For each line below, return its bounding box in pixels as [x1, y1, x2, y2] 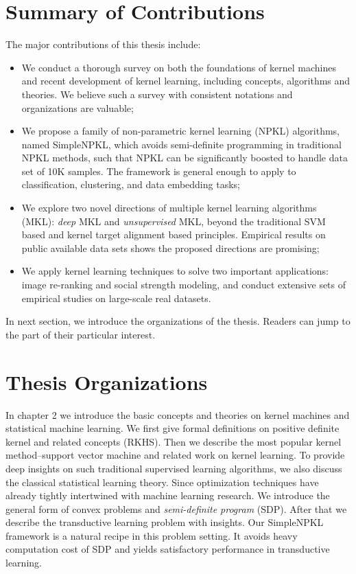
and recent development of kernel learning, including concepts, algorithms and [21, 73, 351, 88]
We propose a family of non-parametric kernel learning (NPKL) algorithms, [21, 124, 340, 138]
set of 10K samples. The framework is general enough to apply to [21, 163, 296, 178]
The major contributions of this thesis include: [5, 37, 201, 51]
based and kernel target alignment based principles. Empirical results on [21, 227, 326, 242]
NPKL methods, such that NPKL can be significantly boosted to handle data [21, 150, 348, 165]
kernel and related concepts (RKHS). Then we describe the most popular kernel [5, 434, 342, 448]
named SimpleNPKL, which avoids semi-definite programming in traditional [21, 137, 342, 151]
